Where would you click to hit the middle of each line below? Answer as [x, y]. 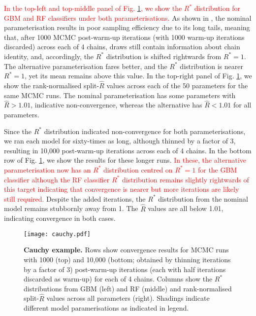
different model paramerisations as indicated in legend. [106, 308]
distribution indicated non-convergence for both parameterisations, [145, 131]
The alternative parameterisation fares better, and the [86, 66]
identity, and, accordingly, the [49, 56]
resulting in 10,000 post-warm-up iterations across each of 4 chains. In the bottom [128, 150]
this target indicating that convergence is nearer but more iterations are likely [122, 189]
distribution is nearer [211, 66]
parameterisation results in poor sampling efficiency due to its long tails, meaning [127, 27]
